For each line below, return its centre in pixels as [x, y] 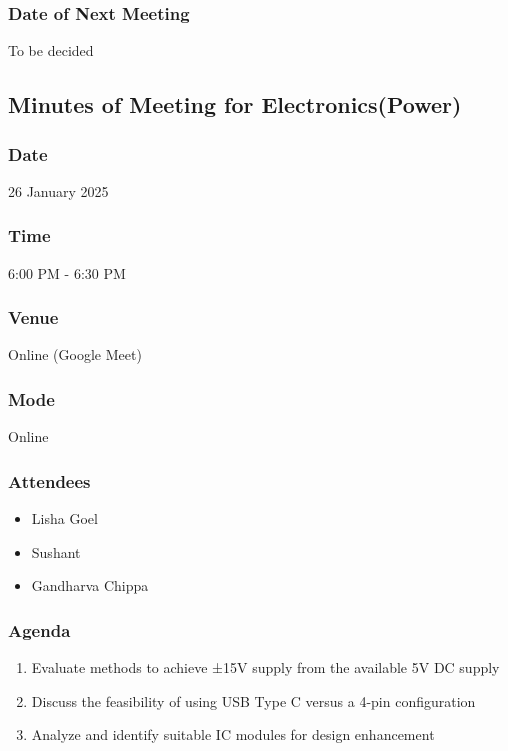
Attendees [49, 480]
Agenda [39, 629]
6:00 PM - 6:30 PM [67, 272]
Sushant [56, 551]
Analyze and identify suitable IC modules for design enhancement [233, 734]
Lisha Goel [64, 518]
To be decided [51, 50]
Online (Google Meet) [75, 354]
